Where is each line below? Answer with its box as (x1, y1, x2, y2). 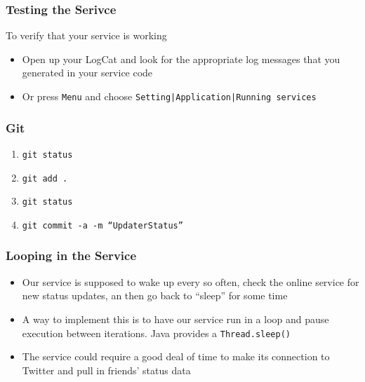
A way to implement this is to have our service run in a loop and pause (22, 311, 329, 326)
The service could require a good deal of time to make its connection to (22, 349, 330, 364)
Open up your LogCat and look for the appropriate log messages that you (22, 51, 340, 66)
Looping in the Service (6, 247, 137, 264)
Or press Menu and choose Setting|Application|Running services (22, 89, 317, 103)
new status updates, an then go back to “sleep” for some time (22, 288, 288, 303)
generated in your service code (22, 65, 153, 80)
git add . (22, 173, 68, 184)
